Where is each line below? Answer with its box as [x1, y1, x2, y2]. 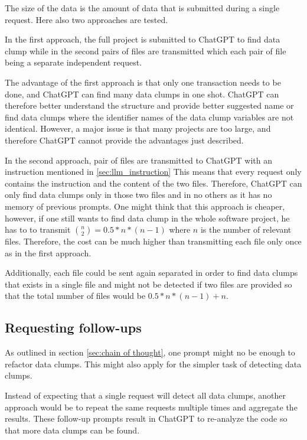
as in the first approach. [5, 246, 92, 259]
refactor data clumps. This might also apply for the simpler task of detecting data [5, 357, 302, 370]
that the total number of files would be [5, 289, 146, 302]
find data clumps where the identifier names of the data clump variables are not [5, 110, 294, 123]
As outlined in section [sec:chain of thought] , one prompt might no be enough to [5, 346, 295, 358]
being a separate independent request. [5, 56, 142, 69]
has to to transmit [5, 223, 71, 236]
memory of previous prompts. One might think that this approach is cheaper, [5, 200, 285, 212]
